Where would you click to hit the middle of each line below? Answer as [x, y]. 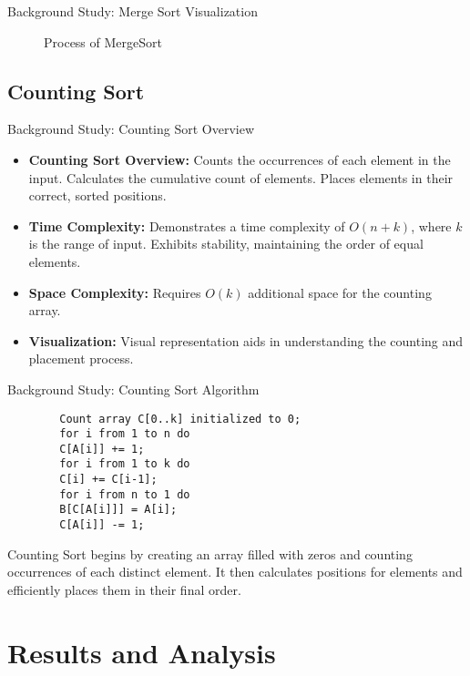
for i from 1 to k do [125, 464]
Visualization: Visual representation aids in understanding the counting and [246, 340]
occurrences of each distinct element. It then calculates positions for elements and [235, 572]
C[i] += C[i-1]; [108, 480]
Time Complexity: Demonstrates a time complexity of [187, 225]
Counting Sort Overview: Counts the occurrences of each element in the [240, 159]
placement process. [81, 358]
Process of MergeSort [103, 41]
